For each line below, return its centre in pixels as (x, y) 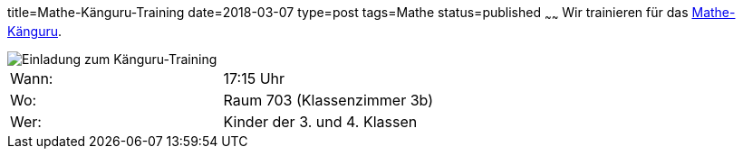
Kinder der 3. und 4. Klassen (320, 121)
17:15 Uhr (254, 78)
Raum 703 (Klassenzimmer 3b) (328, 100)
